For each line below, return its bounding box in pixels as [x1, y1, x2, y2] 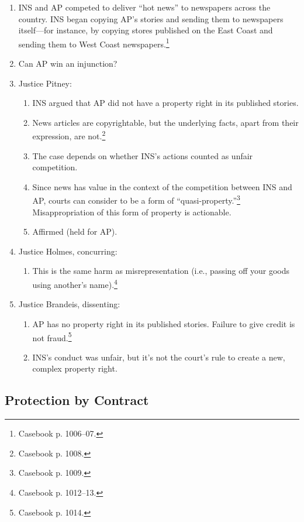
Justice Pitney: [18, 77, 72, 89]
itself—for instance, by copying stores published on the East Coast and [18, 24, 273, 36]
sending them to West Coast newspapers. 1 [18, 36, 170, 50]
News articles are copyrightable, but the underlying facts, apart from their [32, 116, 299, 128]
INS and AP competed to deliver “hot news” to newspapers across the [18, 1, 271, 13]
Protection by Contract [5, 391, 149, 409]
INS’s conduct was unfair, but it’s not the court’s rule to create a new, [32, 351, 285, 363]
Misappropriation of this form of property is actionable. [32, 205, 232, 218]
